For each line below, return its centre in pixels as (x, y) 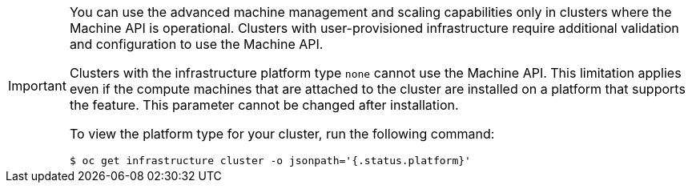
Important (37, 85)
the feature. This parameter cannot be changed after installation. (264, 105)
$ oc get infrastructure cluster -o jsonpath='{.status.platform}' (270, 161)
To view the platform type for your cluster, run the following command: (282, 134)
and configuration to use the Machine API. (196, 44)
